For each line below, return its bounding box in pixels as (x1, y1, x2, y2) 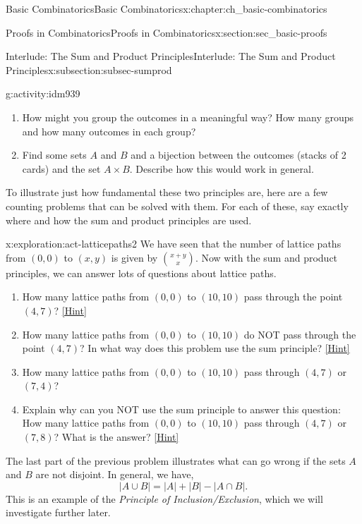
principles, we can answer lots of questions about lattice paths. (6, 265, 277, 280)
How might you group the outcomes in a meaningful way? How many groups (22, 109, 354, 124)
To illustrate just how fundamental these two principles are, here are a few (6, 185, 328, 200)
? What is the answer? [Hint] (54, 429, 179, 444)
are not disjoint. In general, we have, (35, 467, 194, 482)
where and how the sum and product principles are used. (6, 212, 252, 227)
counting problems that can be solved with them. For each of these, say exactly (6, 198, 349, 213)
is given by (111, 250, 158, 264)
